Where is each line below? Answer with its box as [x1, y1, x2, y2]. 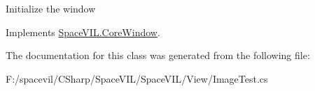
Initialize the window [6, 1, 96, 15]
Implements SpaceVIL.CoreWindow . [6, 24, 160, 39]
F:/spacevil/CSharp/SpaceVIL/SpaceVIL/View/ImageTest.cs [6, 71, 268, 85]
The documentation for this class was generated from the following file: [6, 48, 310, 63]
